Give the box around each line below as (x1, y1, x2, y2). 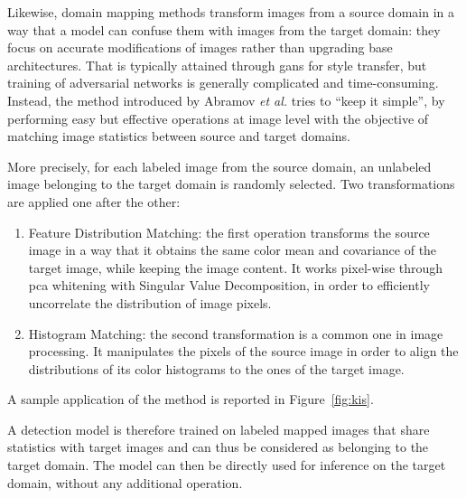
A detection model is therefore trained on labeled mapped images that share (7, 419, 430, 438)
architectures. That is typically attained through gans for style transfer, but (7, 55, 427, 74)
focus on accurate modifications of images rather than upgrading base (7, 38, 393, 57)
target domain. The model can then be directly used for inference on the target (7, 456, 446, 475)
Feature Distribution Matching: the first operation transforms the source (28, 222, 430, 241)
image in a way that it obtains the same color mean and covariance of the (28, 240, 437, 259)
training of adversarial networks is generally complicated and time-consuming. (7, 73, 439, 92)
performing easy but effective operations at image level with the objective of (7, 108, 429, 127)
